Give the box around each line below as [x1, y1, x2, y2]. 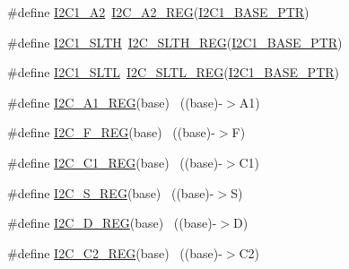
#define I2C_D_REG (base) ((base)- [7, 213, 217, 232]
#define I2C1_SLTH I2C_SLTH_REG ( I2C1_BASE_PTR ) [7, 32, 343, 51]
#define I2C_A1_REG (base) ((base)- [7, 92, 223, 111]
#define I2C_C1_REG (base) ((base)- [7, 152, 222, 171]
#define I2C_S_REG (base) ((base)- [7, 183, 214, 202]
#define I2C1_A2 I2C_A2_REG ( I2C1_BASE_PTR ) [7, 3, 310, 21]
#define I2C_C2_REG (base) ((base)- [7, 243, 222, 262]
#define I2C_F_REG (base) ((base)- [7, 123, 215, 142]
